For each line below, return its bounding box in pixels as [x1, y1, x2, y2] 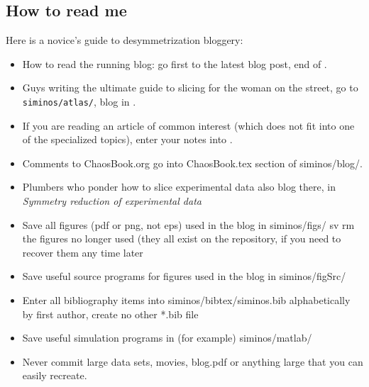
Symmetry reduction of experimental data [22, 193, 202, 208]
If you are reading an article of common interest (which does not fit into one [22, 118, 355, 133]
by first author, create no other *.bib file [22, 306, 199, 321]
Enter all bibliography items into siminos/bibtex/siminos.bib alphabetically [22, 292, 351, 307]
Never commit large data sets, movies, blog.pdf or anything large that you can [22, 354, 363, 369]
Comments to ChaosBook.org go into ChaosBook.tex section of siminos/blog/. [22, 155, 363, 170]
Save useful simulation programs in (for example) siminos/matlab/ [22, 330, 312, 345]
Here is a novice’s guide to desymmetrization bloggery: [6, 33, 243, 47]
